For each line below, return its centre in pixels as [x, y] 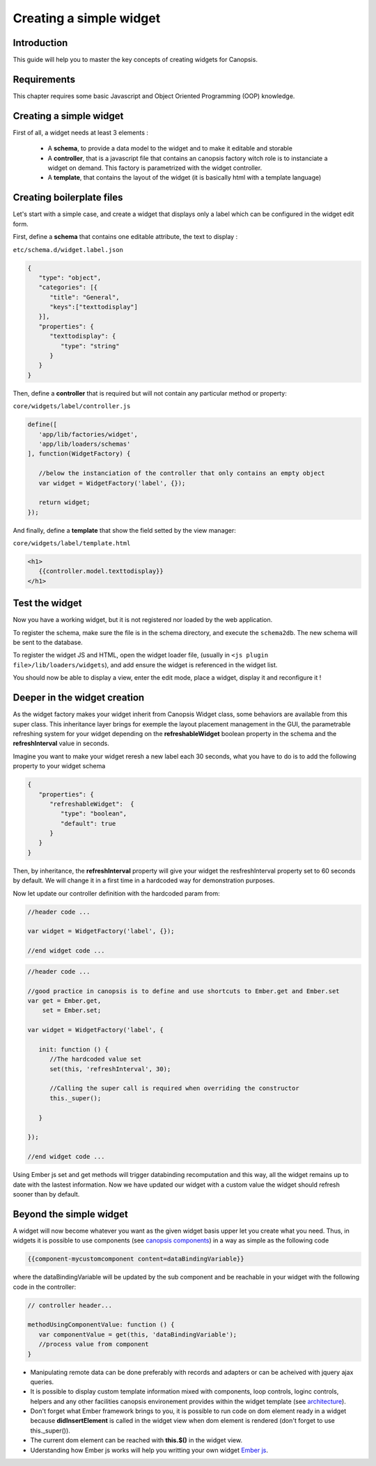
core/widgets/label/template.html [72, 544]
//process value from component [94, 1344]
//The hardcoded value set [96, 1059]
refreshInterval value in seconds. [61, 743]
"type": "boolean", [94, 814]
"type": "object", [70, 278]
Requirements [44, 79]
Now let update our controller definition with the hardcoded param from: [117, 893]
